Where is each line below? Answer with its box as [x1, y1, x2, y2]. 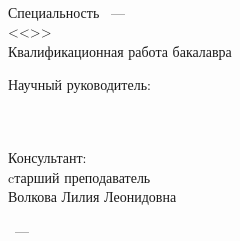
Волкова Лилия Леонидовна [8, 186, 177, 207]
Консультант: [8, 147, 87, 168]
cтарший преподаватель [8, 166, 151, 187]
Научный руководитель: [8, 74, 151, 95]
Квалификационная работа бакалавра [8, 40, 232, 61]
